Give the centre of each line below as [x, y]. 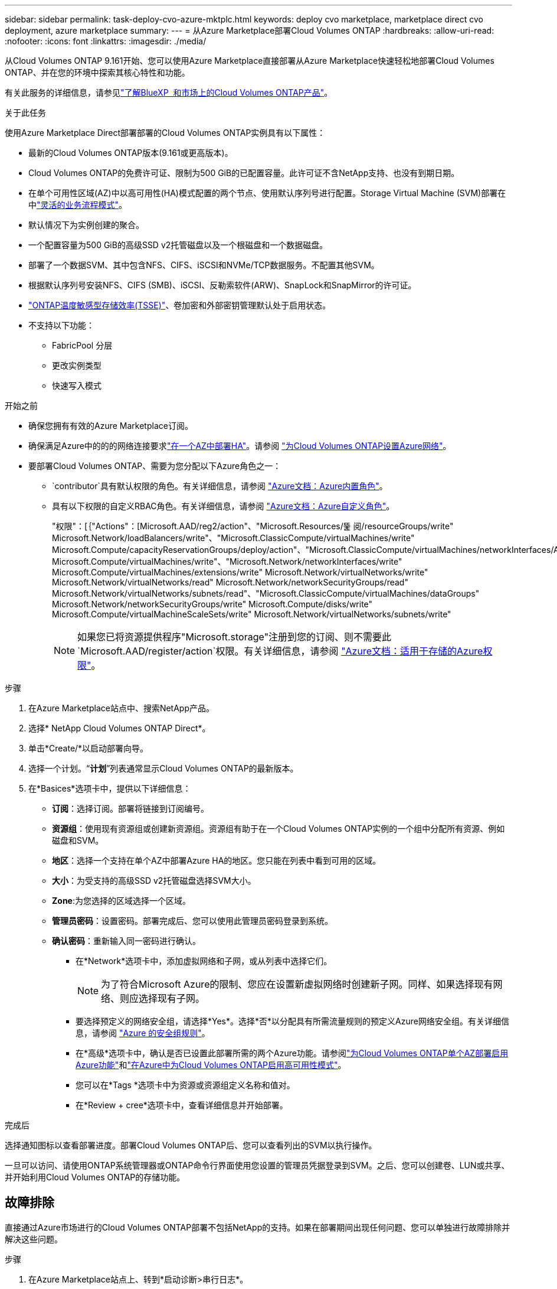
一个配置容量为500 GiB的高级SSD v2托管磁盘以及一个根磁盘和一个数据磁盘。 [178, 245]
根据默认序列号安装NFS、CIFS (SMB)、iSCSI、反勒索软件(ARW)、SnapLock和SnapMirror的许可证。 [222, 285]
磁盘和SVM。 [78, 840]
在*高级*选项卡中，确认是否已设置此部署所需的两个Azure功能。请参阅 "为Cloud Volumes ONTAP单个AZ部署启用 [292, 1053]
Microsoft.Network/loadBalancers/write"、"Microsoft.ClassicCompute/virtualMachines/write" [233, 538]
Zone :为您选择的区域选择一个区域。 [121, 901]
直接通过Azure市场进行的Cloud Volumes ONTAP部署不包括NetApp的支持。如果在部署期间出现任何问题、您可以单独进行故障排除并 [258, 1227]
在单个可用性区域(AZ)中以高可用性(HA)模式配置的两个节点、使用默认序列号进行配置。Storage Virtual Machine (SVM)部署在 [267, 193]
